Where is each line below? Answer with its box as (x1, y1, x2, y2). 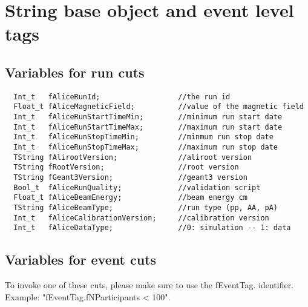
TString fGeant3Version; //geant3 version (13, 173, 247, 182)
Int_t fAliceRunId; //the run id (13, 92, 231, 101)
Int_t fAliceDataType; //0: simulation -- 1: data (13, 223, 291, 233)
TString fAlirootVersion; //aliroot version (13, 153, 252, 162)
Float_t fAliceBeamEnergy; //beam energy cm (13, 193, 247, 202)
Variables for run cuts (5, 62, 145, 81)
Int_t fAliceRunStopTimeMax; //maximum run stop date (13, 143, 278, 152)
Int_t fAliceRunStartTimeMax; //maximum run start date (13, 122, 283, 131)
